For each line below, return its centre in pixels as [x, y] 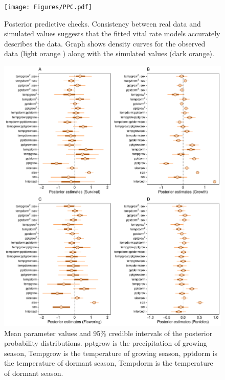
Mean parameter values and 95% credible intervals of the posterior [108, 333]
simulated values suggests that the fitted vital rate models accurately [112, 33]
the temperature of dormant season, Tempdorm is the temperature [109, 363]
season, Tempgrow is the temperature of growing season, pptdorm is [111, 353]
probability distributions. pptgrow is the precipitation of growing [106, 343]
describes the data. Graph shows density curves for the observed [105, 43]
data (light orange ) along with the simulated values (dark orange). [109, 53]
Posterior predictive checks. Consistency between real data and [103, 23]
